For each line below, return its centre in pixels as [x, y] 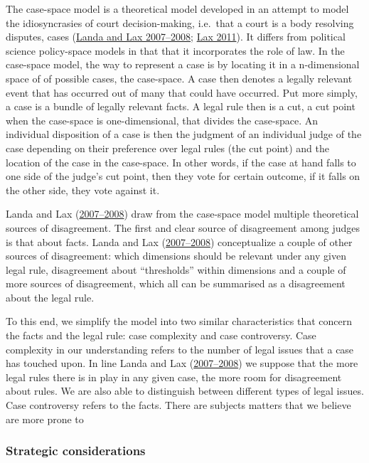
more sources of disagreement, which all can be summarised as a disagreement [176, 283]
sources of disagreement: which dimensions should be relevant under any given [176, 256]
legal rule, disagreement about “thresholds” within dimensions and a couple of [176, 269]
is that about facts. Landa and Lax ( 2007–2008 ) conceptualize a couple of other [179, 241]
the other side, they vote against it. [83, 190]
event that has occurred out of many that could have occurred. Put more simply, [182, 92]
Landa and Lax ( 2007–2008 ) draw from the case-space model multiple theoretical [182, 214]
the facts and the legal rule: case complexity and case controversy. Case [161, 335]
